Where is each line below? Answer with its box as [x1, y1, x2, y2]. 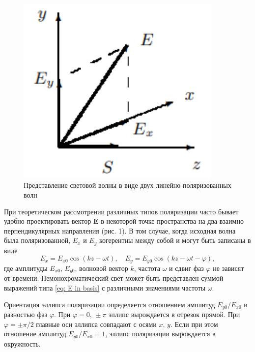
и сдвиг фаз [169, 263, 204, 273]
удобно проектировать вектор [4, 216, 91, 226]
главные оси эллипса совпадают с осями [36, 319, 157, 329]
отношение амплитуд [4, 328, 66, 339]
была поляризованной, [4, 235, 71, 245]
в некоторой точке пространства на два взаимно [101, 216, 244, 226]
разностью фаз [4, 309, 48, 320]
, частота [134, 263, 160, 273]
